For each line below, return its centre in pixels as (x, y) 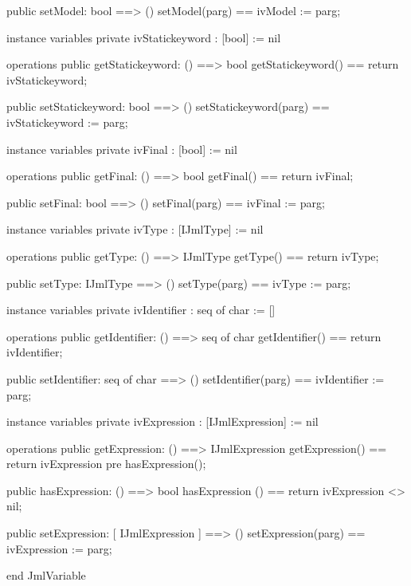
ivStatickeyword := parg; (67, 122)
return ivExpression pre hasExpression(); (106, 464)
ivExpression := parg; (59, 548)
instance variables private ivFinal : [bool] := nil (122, 149)
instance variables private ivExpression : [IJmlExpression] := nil (162, 421)
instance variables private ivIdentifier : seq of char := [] (141, 310)
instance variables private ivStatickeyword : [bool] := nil (144, 37)
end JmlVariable (46, 575)
